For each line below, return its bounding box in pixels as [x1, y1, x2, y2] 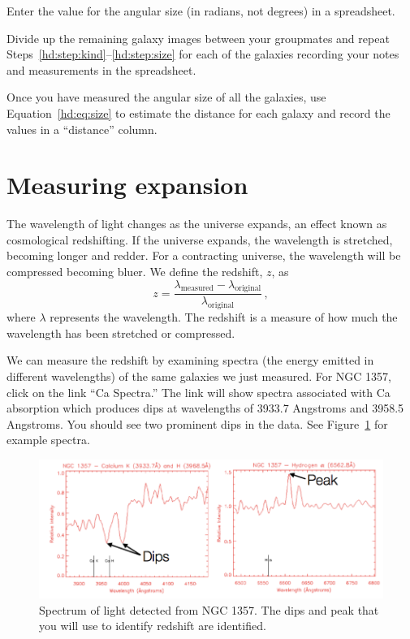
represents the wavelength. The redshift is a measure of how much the [50, 309, 398, 326]
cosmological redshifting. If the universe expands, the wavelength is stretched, [6, 231, 393, 248]
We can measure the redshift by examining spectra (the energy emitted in [6, 352, 374, 369]
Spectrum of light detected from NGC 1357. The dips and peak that [39, 601, 379, 618]
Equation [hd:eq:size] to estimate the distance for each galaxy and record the [6, 104, 391, 121]
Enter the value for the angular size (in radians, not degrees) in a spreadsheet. [6, 2, 395, 19]
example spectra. [6, 431, 90, 448]
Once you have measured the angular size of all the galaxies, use [6, 89, 326, 106]
